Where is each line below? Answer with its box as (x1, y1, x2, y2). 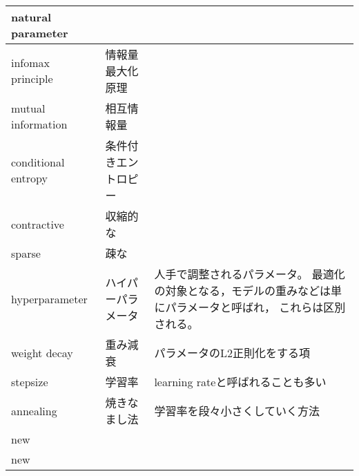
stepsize (11, 373, 48, 390)
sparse (11, 245, 41, 261)
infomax (11, 55, 50, 70)
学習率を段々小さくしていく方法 (154, 403, 320, 419)
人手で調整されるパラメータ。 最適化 (154, 266, 345, 282)
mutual (11, 100, 46, 116)
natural (11, 9, 52, 25)
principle (11, 70, 53, 86)
